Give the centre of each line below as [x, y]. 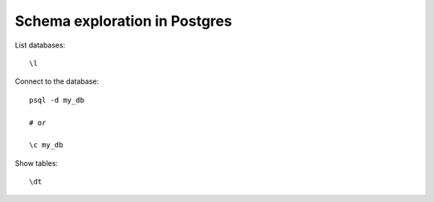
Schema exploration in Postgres [123, 21]
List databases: [40, 45]
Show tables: [36, 163]
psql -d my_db [57, 100]
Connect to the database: [57, 81]
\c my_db [46, 145]
